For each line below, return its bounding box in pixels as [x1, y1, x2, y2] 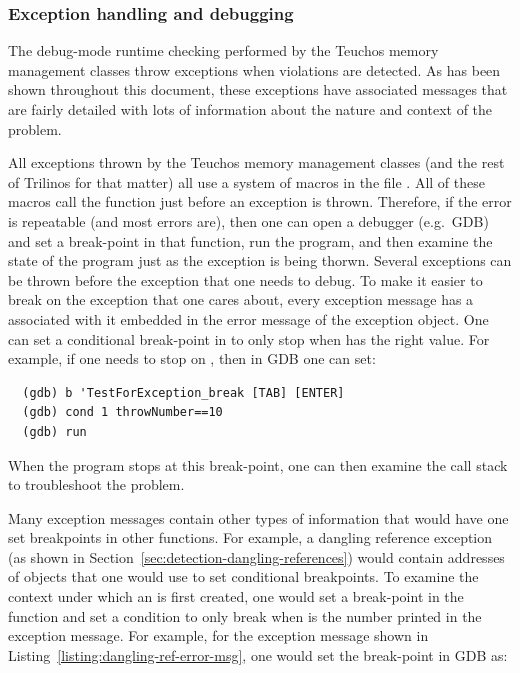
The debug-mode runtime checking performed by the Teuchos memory [8, 40, 439, 61]
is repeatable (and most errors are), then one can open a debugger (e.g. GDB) [8, 210, 489, 231]
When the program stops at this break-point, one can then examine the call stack [8, 454, 508, 475]
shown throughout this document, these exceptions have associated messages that [8, 79, 508, 100]
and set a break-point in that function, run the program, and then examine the [8, 230, 493, 251]
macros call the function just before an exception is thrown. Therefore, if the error [8, 191, 512, 212]
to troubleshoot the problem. [8, 474, 185, 495]
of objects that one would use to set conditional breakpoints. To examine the [8, 566, 479, 587]
